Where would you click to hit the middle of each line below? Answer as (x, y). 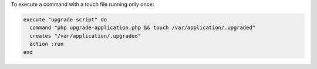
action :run (47, 44)
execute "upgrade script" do (65, 19)
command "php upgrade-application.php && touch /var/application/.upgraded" (142, 28)
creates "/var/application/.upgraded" (85, 36)
